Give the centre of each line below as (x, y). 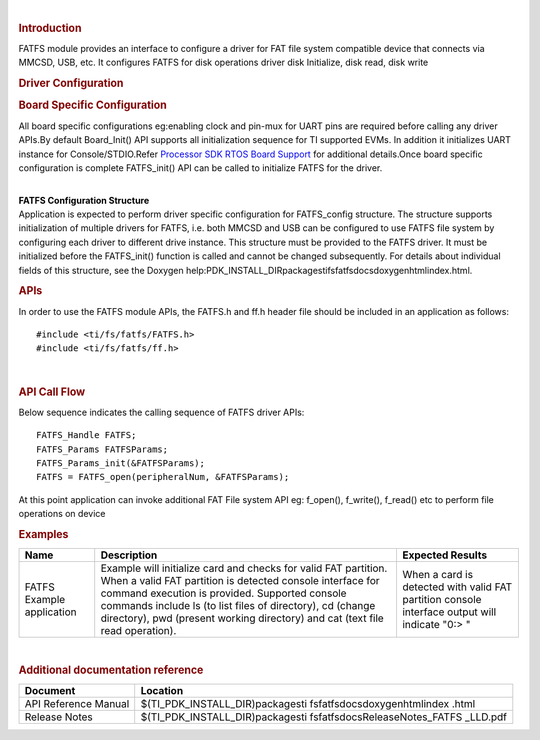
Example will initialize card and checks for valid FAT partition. (244, 568)
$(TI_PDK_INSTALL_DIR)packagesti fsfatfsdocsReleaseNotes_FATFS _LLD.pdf (324, 717)
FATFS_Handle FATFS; (86, 435)
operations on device (62, 514)
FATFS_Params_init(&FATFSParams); (120, 463)
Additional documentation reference (111, 670)
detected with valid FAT (457, 587)
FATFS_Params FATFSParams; (102, 449)
